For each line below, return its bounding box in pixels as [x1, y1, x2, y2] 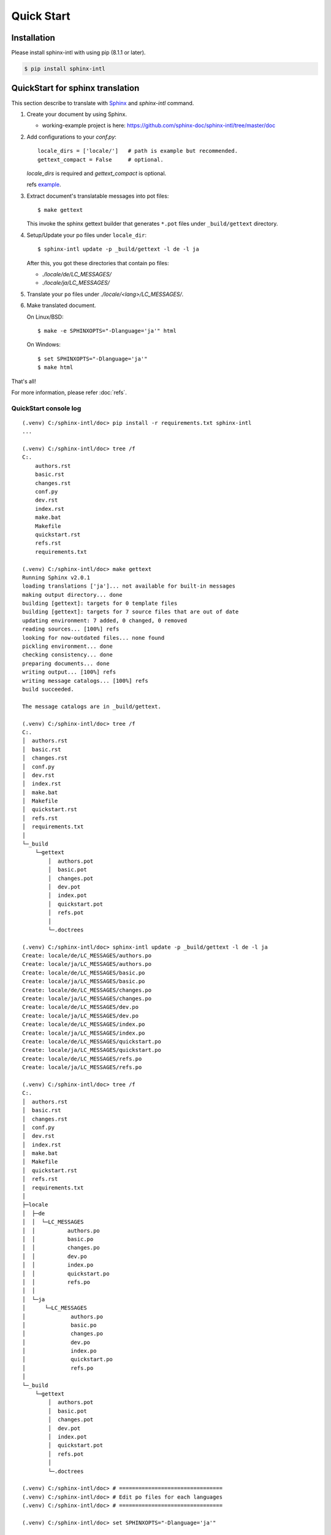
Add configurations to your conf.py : [26, 133, 116, 141]
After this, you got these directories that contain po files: [26, 259, 169, 266]
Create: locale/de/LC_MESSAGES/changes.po [22, 986, 152, 993]
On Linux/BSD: [26, 313, 64, 321]
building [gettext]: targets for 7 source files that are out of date [22, 608, 239, 615]
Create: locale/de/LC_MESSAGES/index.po [22, 1021, 145, 1028]
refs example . [26, 181, 61, 188]
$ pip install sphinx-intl [24, 65, 105, 72]
